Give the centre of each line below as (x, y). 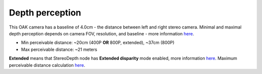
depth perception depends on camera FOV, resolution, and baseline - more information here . (101, 33)
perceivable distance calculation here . (47, 65)
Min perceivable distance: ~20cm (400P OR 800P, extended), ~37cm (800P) (98, 43)
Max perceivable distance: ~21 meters (59, 49)
